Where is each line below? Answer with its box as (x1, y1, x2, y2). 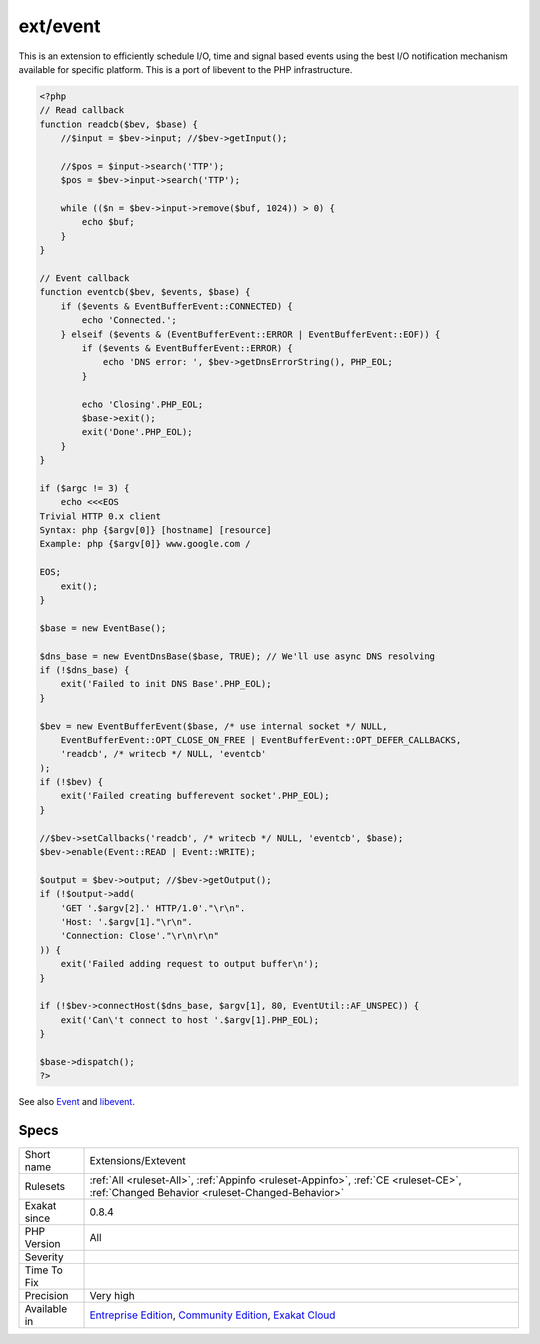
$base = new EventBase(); (39, 622, 167, 634)
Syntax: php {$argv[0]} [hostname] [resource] (39, 525, 272, 536)
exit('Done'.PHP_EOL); (81, 426, 194, 438)
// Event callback (39, 273, 130, 284)
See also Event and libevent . (18, 1096, 135, 1108)
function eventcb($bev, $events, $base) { (39, 286, 251, 298)
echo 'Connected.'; (81, 315, 177, 326)
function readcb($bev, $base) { (39, 118, 199, 130)
